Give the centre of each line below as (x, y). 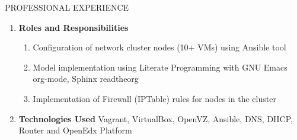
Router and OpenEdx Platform (75, 130)
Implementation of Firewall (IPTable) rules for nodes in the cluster (154, 98)
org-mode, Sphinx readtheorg (86, 79)
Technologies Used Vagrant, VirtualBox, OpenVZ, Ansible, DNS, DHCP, (156, 118)
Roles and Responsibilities (74, 27)
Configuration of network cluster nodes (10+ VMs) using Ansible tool (159, 47)
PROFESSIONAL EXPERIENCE (67, 7)
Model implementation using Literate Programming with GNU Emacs (160, 67)
